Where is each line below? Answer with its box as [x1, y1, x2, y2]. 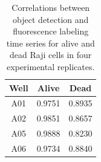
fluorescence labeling [13, 25, 89, 37]
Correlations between [11, 1, 90, 13]
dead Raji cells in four [10, 48, 92, 61]
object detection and [13, 13, 89, 25]
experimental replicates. [7, 60, 95, 73]
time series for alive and [6, 36, 95, 49]
